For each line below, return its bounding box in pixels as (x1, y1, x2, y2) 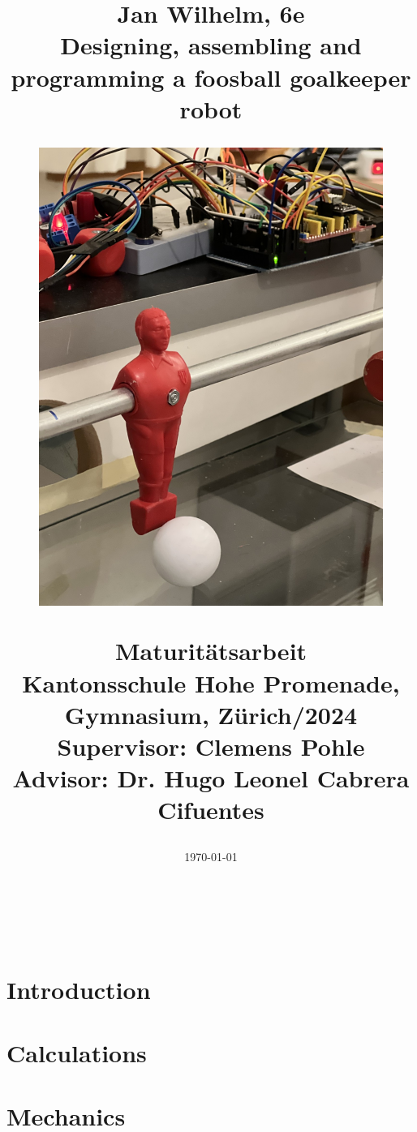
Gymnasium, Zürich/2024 (64, 697, 358, 731)
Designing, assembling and (60, 28, 362, 62)
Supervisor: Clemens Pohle (57, 730, 365, 763)
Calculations (6, 1036, 147, 1069)
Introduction (6, 972, 151, 1006)
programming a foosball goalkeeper (11, 60, 411, 93)
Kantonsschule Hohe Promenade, (22, 666, 400, 699)
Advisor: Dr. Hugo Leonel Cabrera (12, 761, 410, 795)
